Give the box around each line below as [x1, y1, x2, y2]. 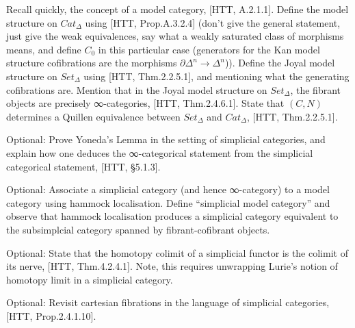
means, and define [6, 42, 81, 56]
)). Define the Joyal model [224, 55, 335, 70]
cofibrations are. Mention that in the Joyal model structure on [6, 82, 267, 97]
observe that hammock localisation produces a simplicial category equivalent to [6, 209, 339, 223]
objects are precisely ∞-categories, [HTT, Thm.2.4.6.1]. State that [6, 96, 285, 110]
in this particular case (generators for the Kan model [98, 42, 320, 56]
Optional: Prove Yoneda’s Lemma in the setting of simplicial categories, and [6, 132, 326, 147]
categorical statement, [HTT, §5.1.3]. [6, 159, 161, 173]
